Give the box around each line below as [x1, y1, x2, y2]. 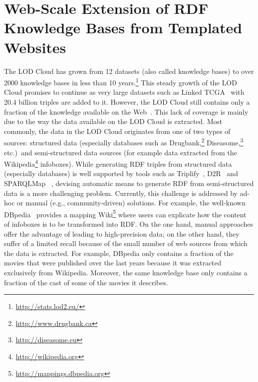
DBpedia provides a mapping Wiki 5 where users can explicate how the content [4, 207, 247, 219]
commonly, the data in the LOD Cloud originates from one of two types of [4, 126, 231, 136]
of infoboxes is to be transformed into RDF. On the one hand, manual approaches [4, 219, 253, 229]
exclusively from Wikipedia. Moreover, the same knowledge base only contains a [4, 267, 248, 277]
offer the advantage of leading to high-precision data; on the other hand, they [4, 228, 240, 239]
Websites [4, 37, 66, 57]
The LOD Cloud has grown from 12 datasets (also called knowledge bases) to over [4, 65, 254, 76]
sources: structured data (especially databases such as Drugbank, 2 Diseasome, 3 [4, 136, 243, 147]
